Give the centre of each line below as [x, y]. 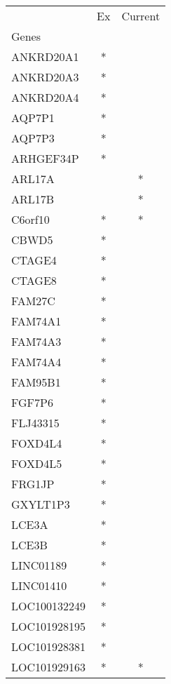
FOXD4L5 [37, 463]
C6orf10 [30, 219]
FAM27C [33, 301]
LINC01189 [39, 565]
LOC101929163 [49, 667]
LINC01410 [39, 585]
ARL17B [33, 199]
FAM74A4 [36, 362]
